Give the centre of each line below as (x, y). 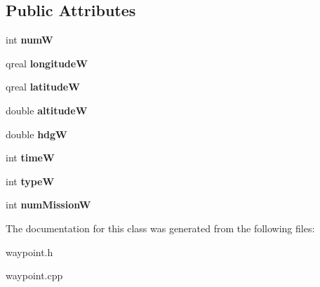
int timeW (30, 158)
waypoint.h (29, 252)
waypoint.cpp (34, 275)
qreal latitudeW (43, 87)
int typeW (30, 181)
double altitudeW (47, 110)
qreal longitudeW (47, 63)
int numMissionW (48, 205)
